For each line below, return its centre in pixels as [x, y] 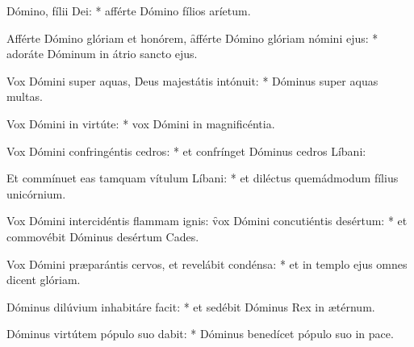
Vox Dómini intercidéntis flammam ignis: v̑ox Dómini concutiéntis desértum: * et [207, 221]
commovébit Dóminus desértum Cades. [103, 236]
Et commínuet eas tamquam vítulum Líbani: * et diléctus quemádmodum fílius [203, 178]
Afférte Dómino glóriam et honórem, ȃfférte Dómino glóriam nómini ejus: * [192, 38]
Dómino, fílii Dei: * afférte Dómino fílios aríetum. [129, 10]
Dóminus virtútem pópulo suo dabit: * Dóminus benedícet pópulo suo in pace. [200, 334]
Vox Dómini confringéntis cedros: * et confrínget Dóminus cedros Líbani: [186, 151]
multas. [25, 96]
